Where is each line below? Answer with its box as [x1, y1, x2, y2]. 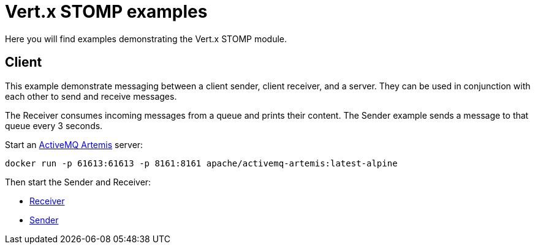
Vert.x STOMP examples [5, 1, 208, 22]
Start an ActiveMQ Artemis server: [5, 139, 143, 150]
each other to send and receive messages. [5, 91, 177, 102]
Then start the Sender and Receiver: [5, 176, 151, 187]
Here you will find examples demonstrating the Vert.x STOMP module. [5, 33, 287, 44]
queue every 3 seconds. [5, 120, 103, 131]
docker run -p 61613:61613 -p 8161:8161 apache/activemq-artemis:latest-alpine [5, 158, 398, 168]
